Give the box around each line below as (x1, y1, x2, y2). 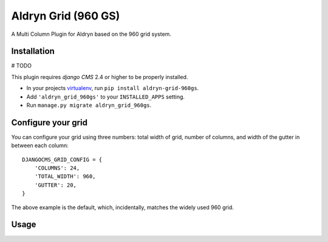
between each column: (11, 142, 69, 149)
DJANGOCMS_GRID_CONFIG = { (22, 156, 103, 163)
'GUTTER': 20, (34, 181, 77, 188)
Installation (11, 46, 55, 57)
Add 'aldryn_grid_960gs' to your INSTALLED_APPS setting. (26, 93, 185, 100)
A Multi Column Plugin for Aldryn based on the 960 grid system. (11, 30, 171, 38)
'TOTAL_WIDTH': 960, (34, 173, 96, 180)
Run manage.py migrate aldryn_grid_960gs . (26, 102, 152, 109)
